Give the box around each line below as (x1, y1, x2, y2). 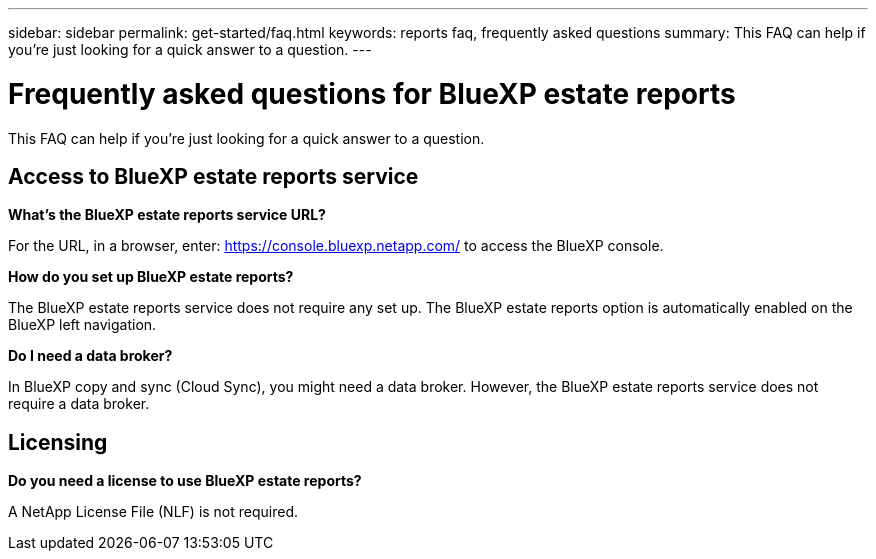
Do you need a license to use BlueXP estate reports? (8, 472, 362, 490)
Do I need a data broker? (8, 347, 173, 365)
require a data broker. (8, 395, 150, 413)
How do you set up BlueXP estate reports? (8, 268, 294, 286)
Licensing (8, 429, 108, 455)
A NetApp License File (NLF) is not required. (8, 503, 299, 521)
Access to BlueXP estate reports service (8, 163, 419, 189)
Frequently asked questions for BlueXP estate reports (8, 76, 736, 111)
